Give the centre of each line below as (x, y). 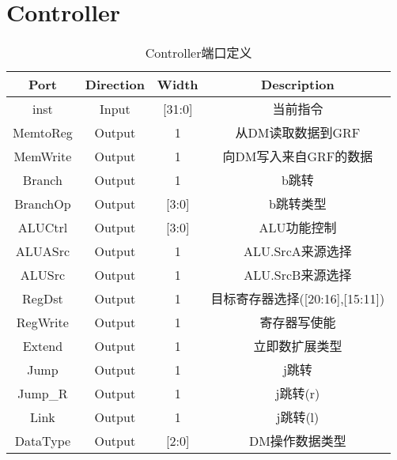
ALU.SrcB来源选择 (298, 275)
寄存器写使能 (298, 322)
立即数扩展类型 (298, 346)
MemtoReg (43, 132)
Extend (43, 345)
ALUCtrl (43, 227)
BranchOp (43, 203)
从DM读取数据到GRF (298, 133)
